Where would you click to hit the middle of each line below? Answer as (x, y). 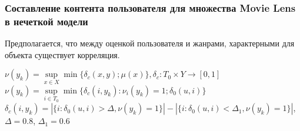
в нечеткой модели (46, 21)
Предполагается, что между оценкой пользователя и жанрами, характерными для (150, 43)
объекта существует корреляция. (62, 54)
